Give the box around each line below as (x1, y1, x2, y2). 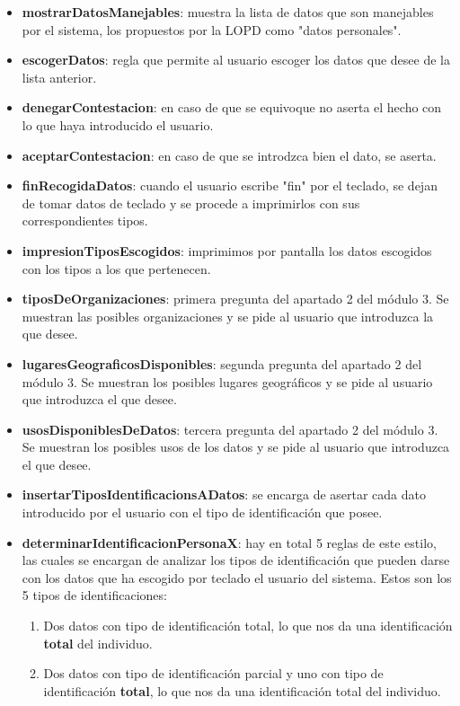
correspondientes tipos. (22, 211, 148, 230)
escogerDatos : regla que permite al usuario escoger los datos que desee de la (22, 50, 450, 69)
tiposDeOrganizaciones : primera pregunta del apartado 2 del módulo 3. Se (22, 289, 449, 308)
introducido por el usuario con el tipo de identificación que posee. (22, 503, 383, 522)
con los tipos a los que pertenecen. (22, 259, 211, 278)
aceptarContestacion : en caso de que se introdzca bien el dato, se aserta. (22, 146, 437, 164)
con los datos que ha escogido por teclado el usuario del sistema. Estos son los (22, 568, 452, 587)
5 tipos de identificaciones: (22, 586, 167, 605)
